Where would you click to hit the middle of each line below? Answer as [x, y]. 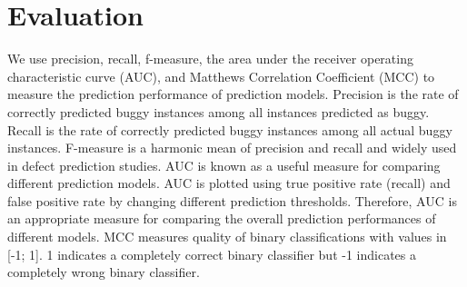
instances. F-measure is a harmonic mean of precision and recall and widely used [232, 148]
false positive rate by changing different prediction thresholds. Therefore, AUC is [232, 200]
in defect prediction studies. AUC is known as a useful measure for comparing [224, 165]
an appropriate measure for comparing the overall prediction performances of [222, 218]
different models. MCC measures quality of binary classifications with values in [227, 237]
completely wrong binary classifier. [104, 272]
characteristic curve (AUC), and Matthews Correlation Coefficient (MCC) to [221, 76]
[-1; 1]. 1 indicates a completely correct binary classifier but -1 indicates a [212, 254]
